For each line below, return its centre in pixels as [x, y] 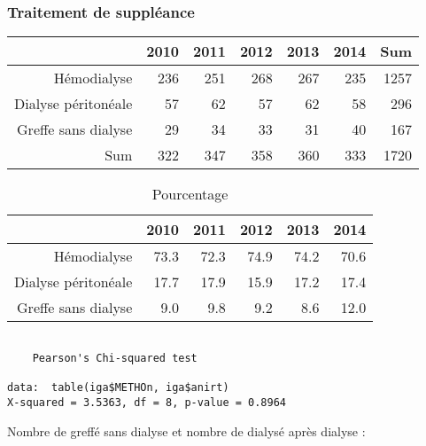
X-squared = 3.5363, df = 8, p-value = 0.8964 [147, 402]
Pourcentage [190, 194]
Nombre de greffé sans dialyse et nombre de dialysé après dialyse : [186, 430]
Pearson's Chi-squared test [115, 358]
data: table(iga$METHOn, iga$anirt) [118, 388]
